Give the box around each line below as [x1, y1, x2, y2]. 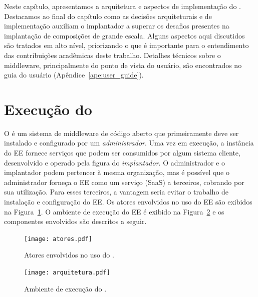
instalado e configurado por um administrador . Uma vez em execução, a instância [4, 137, 254, 148]
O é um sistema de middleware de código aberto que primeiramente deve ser [4, 127, 239, 138]
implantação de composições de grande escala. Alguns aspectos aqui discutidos [4, 30, 245, 40]
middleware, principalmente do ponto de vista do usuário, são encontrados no [4, 59, 242, 70]
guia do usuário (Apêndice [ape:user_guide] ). [4, 69, 144, 80]
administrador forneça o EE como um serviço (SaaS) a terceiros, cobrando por [4, 176, 244, 187]
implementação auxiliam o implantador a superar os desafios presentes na [4, 20, 229, 31]
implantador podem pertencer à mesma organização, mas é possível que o [4, 167, 229, 177]
